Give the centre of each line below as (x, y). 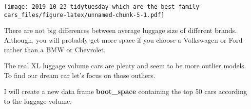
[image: (16, 7)
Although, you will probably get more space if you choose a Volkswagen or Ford (123, 39)
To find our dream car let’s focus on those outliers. (80, 75)
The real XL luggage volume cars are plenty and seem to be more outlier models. (125, 66)
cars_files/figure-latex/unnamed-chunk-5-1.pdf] (84, 15)
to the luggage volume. (38, 101)
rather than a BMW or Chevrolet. (55, 49)
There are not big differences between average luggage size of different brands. (120, 30)
